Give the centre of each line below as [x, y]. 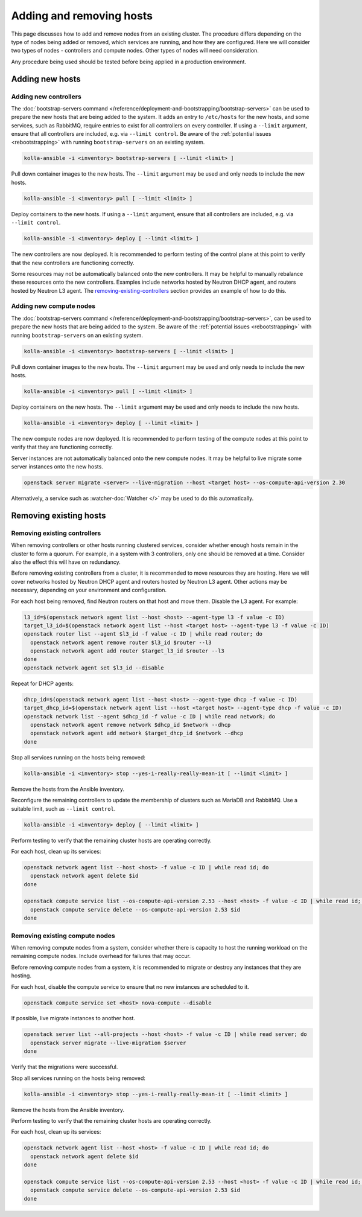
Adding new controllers [46, 97]
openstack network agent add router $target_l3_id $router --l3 [127, 651]
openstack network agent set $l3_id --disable [94, 668]
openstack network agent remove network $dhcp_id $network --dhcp [131, 725]
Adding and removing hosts [82, 16]
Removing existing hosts [59, 515]
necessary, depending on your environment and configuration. [89, 590]
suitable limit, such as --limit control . [63, 808]
